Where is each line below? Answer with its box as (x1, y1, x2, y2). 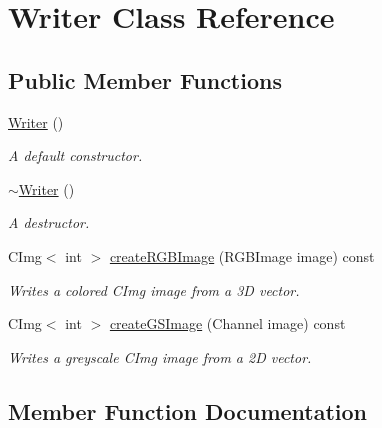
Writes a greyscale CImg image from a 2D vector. (8, 346, 312, 367)
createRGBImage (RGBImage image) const (109, 245, 375, 266)
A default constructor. (8, 145, 143, 166)
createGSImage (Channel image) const (109, 313, 346, 334)
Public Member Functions (8, 64, 282, 95)
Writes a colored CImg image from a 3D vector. (8, 279, 300, 300)
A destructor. (8, 212, 90, 233)
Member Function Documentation (8, 395, 368, 426)
